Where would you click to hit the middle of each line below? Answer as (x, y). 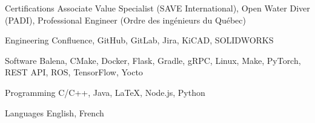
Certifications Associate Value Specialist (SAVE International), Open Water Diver (157, 8)
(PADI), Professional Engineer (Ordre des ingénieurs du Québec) (125, 20)
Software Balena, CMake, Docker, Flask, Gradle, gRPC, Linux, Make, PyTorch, (153, 60)
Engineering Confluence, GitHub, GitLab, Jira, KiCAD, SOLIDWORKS (139, 40)
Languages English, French (55, 112)
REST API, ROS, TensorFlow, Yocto (74, 72)
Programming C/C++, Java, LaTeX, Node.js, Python (105, 92)
